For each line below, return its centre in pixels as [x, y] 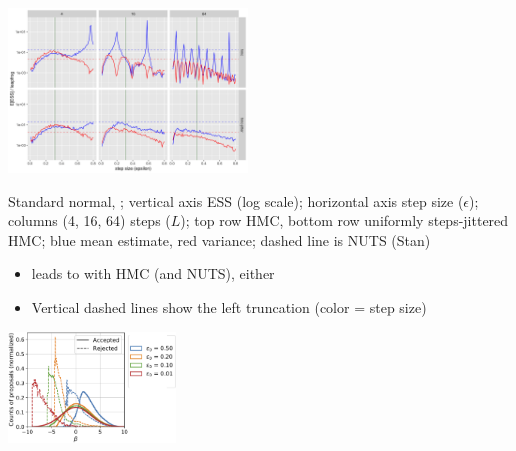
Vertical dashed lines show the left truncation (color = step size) [229, 306]
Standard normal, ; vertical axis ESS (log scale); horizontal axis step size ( [236, 200]
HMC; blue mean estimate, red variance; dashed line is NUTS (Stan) [219, 239]
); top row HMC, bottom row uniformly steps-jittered [344, 220]
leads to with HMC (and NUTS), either [153, 273]
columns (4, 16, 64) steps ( [89, 220]
